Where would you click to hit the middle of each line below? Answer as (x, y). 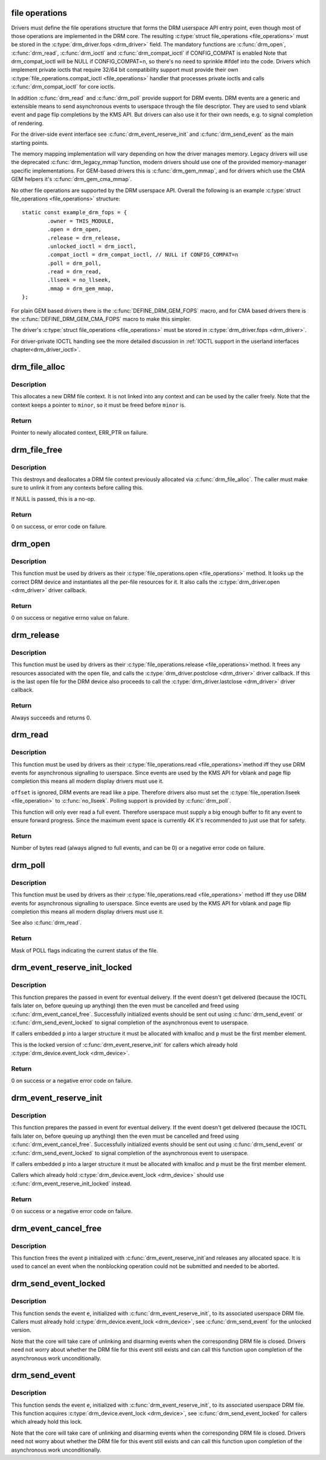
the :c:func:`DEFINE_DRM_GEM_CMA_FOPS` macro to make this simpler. (101, 319)
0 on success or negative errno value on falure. (70, 618)
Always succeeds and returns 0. (51, 718)
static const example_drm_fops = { (75, 212)
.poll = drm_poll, (75, 263)
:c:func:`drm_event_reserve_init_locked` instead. (72, 1184)
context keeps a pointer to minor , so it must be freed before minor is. (98, 405)
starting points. (30, 142)
